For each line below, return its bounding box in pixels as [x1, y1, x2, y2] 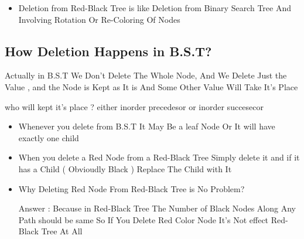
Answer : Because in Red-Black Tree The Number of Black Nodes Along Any [18, 202, 296, 214]
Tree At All [41, 225, 83, 237]
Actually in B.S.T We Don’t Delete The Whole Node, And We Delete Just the [5, 69, 287, 81]
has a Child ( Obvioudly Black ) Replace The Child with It [18, 162, 232, 175]
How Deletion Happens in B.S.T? [5, 42, 212, 60]
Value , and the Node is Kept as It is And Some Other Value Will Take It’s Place [5, 80, 298, 93]
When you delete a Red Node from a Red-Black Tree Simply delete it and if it [18, 151, 300, 163]
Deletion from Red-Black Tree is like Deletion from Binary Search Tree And [18, 2, 291, 13]
